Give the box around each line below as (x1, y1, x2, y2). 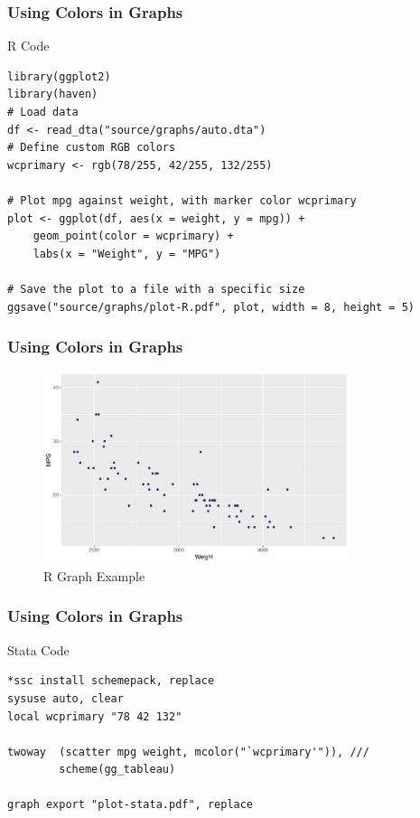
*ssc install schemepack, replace (7, 674, 215, 688)
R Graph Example (43, 566, 145, 585)
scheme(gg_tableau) (59, 763, 176, 776)
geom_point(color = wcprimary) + (33, 230, 234, 243)
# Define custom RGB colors (7, 141, 176, 155)
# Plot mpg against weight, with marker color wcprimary (7, 193, 357, 207)
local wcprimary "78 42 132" (7, 710, 182, 723)
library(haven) (7, 88, 98, 101)
